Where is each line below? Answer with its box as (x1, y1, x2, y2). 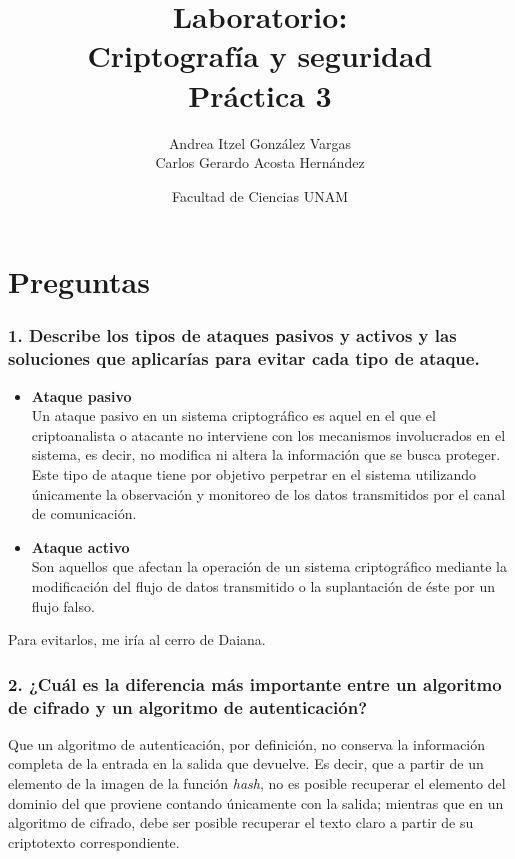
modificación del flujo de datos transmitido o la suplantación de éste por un (31, 575, 495, 596)
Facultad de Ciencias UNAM (171, 185, 349, 206)
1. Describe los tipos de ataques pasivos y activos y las (8, 323, 457, 348)
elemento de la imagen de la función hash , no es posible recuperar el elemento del (8, 773, 506, 794)
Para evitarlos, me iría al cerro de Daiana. (8, 629, 266, 650)
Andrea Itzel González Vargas (168, 132, 352, 153)
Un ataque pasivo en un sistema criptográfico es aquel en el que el (31, 405, 436, 426)
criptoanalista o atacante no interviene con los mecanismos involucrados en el (31, 424, 506, 445)
